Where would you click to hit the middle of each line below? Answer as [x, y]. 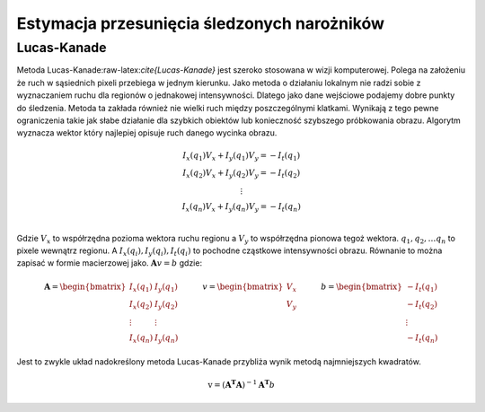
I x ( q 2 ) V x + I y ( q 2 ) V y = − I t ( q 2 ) [242, 174]
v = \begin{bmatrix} [243, 286]
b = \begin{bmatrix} [362, 286]
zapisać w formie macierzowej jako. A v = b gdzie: [109, 263]
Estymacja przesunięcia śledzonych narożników [201, 23]
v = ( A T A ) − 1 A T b [242, 384]
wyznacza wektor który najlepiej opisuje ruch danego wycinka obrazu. [147, 133]
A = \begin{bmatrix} [85, 286]
